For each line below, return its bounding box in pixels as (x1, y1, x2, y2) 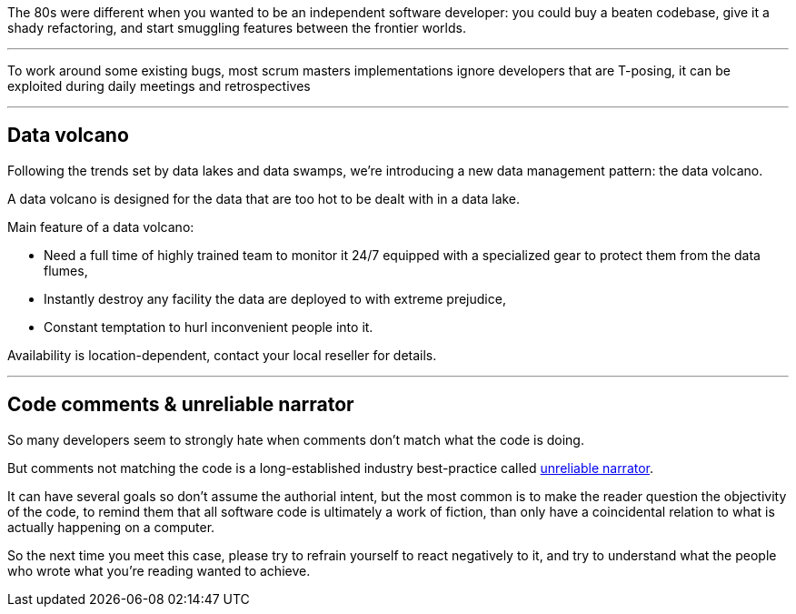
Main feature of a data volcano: (7, 218, 194, 235)
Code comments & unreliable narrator (7, 393, 354, 417)
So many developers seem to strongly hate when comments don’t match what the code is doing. (7, 431, 584, 448)
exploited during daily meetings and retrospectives (7, 78, 311, 94)
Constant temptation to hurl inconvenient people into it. (44, 318, 373, 335)
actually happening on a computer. (7, 518, 215, 535)
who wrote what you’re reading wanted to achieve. (7, 562, 311, 579)
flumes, (44, 262, 88, 278)
